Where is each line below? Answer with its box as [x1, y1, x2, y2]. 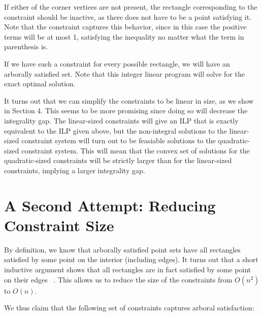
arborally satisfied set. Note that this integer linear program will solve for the [4, 68, 245, 79]
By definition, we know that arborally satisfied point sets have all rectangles [4, 244, 241, 255]
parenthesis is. [4, 41, 48, 52]
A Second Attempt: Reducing [4, 195, 216, 215]
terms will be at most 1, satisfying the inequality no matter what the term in [4, 31, 244, 42]
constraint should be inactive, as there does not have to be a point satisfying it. [4, 11, 252, 22]
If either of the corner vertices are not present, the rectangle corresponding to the [4, 2, 257, 12]
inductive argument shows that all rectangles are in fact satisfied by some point [4, 264, 251, 274]
